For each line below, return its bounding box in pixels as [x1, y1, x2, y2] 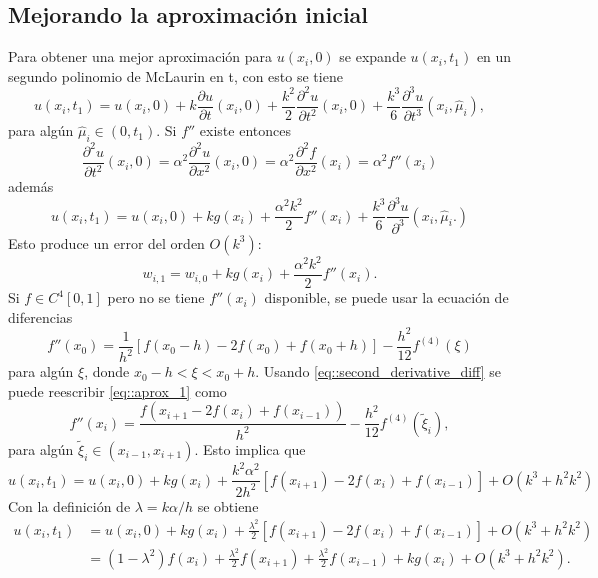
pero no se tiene [107, 287, 205, 308]
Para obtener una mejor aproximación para [8, 46, 273, 67]
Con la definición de [8, 495, 131, 516]
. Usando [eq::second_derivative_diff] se [255, 361, 501, 382]
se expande [339, 46, 406, 67]
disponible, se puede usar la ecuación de [264, 287, 509, 308]
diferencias [8, 306, 73, 327]
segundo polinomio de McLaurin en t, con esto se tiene [8, 65, 343, 86]
